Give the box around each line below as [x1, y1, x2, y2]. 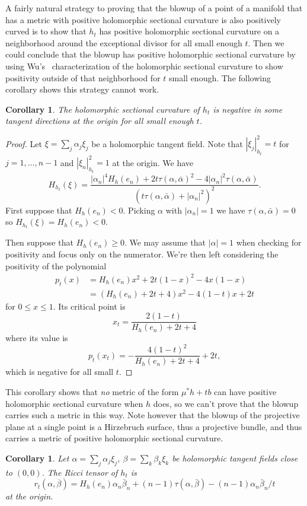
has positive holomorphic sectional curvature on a [99, 25, 280, 37]
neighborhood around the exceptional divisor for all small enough [5, 36, 242, 49]
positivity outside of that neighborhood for [5, 71, 161, 84]
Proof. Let [5, 137, 42, 149]
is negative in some [213, 103, 283, 115]
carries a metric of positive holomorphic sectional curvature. [5, 432, 223, 444]
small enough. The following [169, 71, 271, 84]
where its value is [5, 332, 68, 344]
